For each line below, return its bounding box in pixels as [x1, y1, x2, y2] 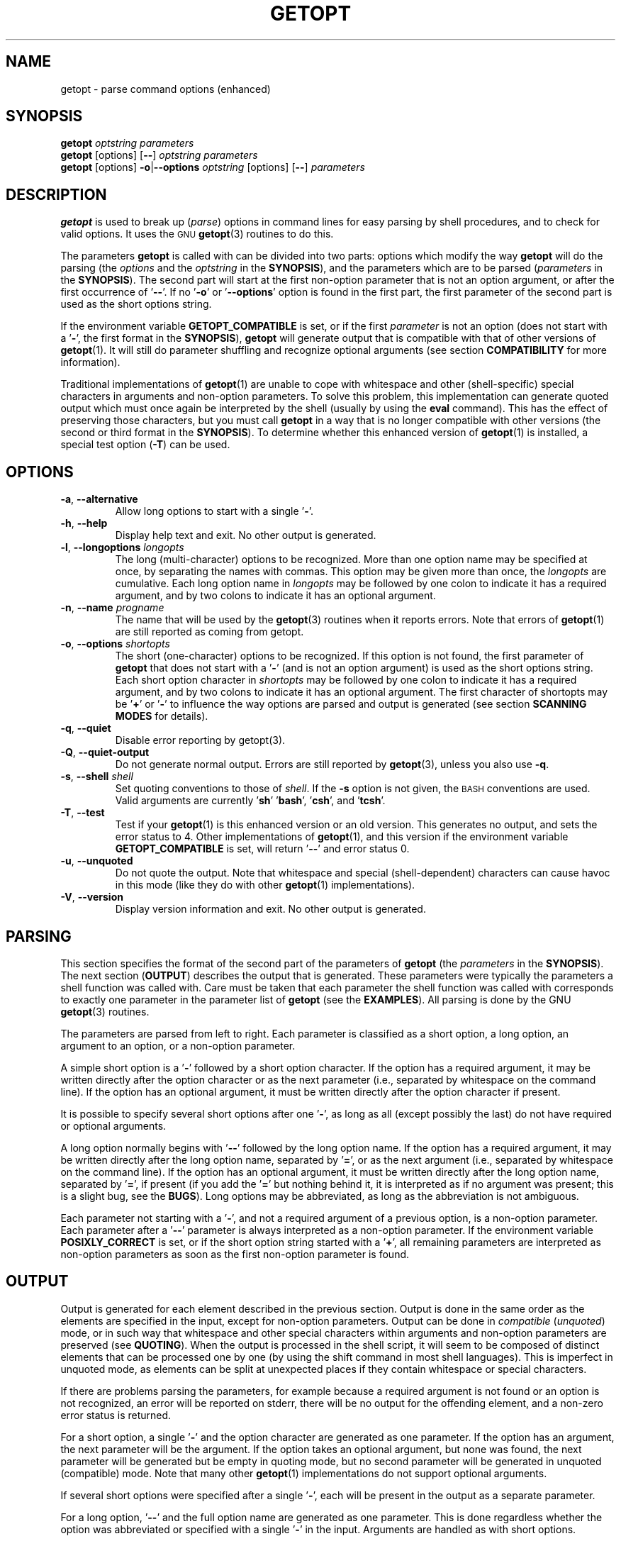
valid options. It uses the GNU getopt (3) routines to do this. [60, 228, 334, 240]
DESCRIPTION [6, 185, 107, 204]
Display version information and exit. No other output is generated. [115, 903, 426, 916]
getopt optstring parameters [60, 137, 194, 150]
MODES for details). [115, 710, 208, 723]
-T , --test [60, 806, 105, 819]
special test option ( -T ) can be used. [60, 438, 230, 451]
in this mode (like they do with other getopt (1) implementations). [115, 879, 415, 891]
